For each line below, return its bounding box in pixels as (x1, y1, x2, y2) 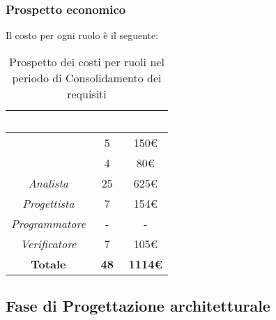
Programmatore (11, 215, 86, 231)
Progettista (22, 195, 75, 211)
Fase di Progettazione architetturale (6, 295, 270, 317)
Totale (31, 255, 66, 272)
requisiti (67, 85, 107, 102)
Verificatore (20, 235, 77, 252)
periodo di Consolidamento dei (12, 69, 162, 86)
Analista (28, 174, 69, 191)
